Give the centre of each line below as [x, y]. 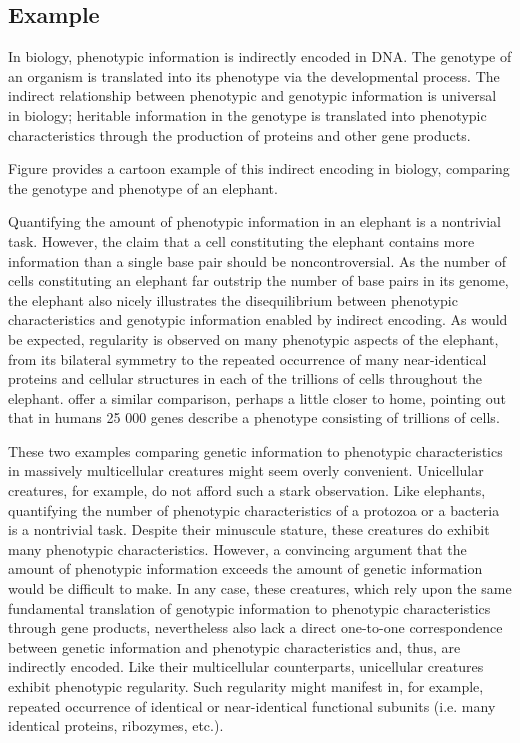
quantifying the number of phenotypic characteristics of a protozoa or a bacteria [254, 509]
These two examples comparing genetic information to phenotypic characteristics [255, 450]
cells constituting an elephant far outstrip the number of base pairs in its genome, [258, 280]
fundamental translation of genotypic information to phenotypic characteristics [249, 607]
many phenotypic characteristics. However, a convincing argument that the [237, 548]
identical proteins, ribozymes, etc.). [116, 725]
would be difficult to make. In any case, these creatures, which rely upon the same [260, 588]
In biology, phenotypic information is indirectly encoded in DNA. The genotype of [260, 56]
